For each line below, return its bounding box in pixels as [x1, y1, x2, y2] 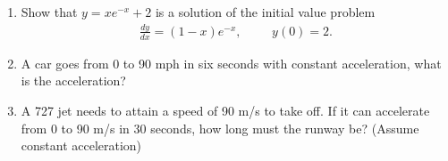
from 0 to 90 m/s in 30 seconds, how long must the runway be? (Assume [21, 118, 419, 137]
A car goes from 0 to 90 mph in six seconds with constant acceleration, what [21, 53, 442, 72]
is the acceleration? [21, 71, 126, 90]
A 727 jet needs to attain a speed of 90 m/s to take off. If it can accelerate [21, 101, 430, 119]
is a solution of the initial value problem [155, 3, 376, 20]
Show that [21, 3, 78, 20]
